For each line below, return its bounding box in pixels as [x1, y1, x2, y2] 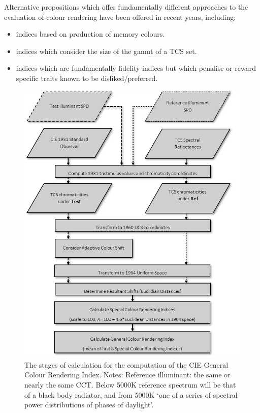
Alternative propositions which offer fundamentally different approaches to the [4, 2, 248, 12]
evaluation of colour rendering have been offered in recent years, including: [4, 11, 236, 22]
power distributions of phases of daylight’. [24, 399, 154, 410]
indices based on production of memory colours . [16, 29, 165, 39]
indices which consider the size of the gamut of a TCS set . [16, 45, 197, 56]
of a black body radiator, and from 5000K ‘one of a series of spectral [24, 389, 238, 400]
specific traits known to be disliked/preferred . [16, 72, 158, 83]
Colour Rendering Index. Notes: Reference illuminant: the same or [24, 369, 231, 380]
